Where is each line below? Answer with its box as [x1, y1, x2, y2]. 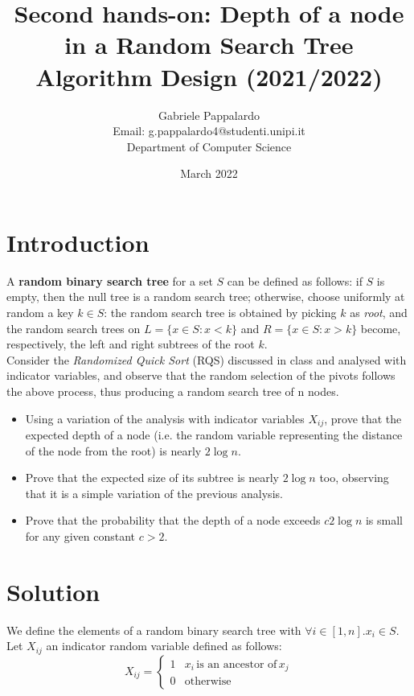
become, [360, 319, 401, 336]
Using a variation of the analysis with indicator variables [25, 410, 305, 426]
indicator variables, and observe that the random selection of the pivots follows [6, 367, 396, 384]
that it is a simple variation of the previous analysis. [25, 484, 283, 501]
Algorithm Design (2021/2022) [35, 60, 383, 93]
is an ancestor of [196, 658, 277, 670]
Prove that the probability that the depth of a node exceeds [25, 512, 321, 529]
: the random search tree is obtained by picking [104, 304, 337, 320]
